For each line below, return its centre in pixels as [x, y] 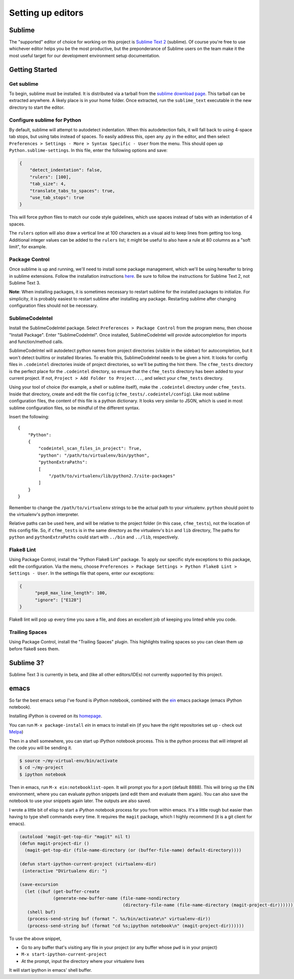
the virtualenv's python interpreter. [44, 514]
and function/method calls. [36, 342]
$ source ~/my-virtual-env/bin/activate [68, 760]
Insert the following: [29, 416]
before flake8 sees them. [34, 649]
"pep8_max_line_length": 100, [71, 593]
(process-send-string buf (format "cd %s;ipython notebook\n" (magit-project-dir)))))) [136, 926]
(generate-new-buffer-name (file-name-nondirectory [116, 898]
